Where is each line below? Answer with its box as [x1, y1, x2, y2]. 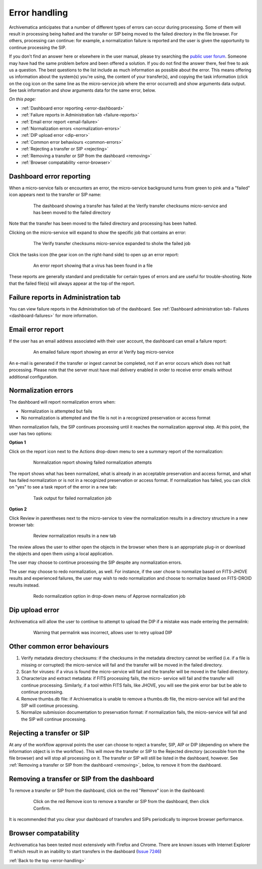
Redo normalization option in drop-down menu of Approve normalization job [33, 593, 186, 599]
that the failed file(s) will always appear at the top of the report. [9, 280, 135, 286]
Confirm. [33, 805, 51, 811]
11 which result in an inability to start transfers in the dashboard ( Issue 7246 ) [9, 849, 162, 854]
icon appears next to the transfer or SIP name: [9, 192, 101, 197]
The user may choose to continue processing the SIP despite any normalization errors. [9, 559, 182, 565]
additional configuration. [9, 374, 58, 379]
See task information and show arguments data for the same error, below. [9, 87, 156, 93]
